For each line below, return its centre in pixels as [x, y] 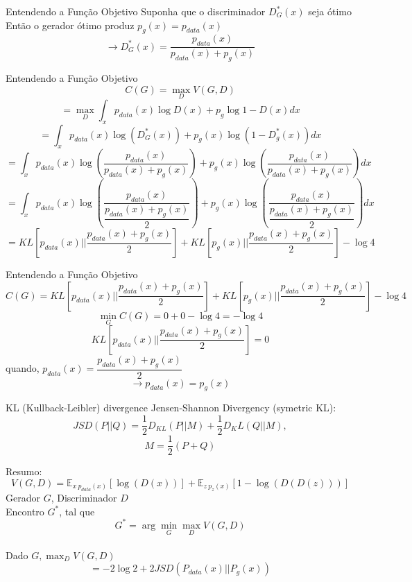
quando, [23, 368]
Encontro [25, 511]
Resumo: [24, 471]
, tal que [77, 511]
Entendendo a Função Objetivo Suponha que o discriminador [136, 11]
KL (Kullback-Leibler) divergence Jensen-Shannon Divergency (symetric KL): [171, 408]
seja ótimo [330, 11]
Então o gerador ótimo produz [70, 25]
